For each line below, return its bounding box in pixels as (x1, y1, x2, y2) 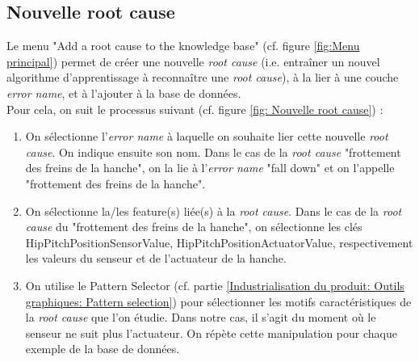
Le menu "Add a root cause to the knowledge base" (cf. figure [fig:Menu (6, 37, 360, 54)
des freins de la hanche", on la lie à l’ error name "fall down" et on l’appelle (25, 159, 395, 176)
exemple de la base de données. (25, 340, 180, 357)
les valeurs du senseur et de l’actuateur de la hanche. (25, 250, 287, 267)
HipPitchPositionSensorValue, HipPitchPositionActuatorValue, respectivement (25, 234, 413, 250)
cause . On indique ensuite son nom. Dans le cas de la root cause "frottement (25, 143, 401, 160)
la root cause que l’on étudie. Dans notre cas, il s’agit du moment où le (25, 309, 376, 326)
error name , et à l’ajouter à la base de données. (6, 84, 241, 101)
